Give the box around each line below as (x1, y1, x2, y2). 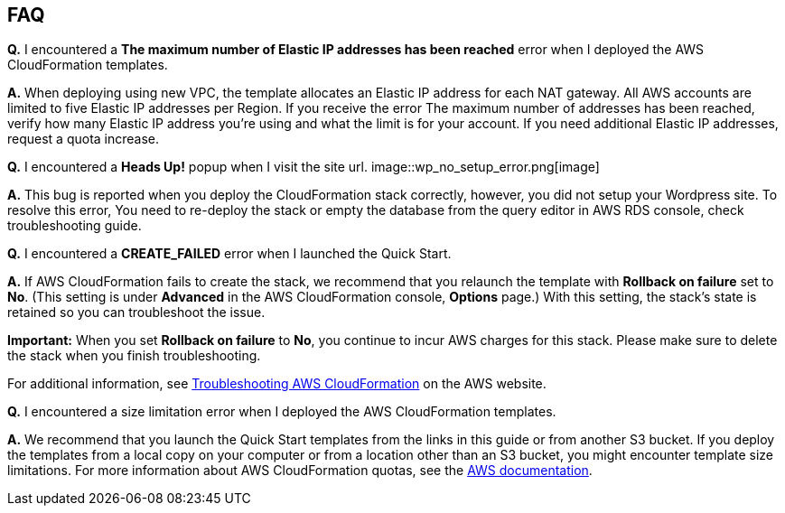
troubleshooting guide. (7, 218, 142, 234)
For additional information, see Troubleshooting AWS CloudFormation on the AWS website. (7, 376, 547, 392)
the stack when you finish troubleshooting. (7, 348, 261, 364)
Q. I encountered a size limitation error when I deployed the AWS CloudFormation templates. (7, 404, 556, 420)
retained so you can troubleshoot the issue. (7, 304, 266, 321)
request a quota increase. (7, 131, 160, 147)
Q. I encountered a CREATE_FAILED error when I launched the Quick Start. (7, 246, 452, 262)
